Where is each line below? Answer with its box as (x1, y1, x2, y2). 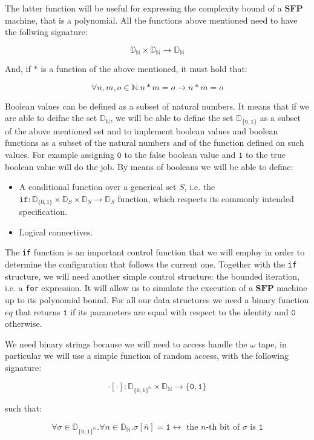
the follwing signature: (5, 25, 88, 38)
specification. (19, 205, 67, 218)
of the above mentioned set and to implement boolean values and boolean (5, 124, 278, 137)
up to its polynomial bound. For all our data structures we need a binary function (5, 294, 309, 306)
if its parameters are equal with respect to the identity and (70, 305, 289, 318)
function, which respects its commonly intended (117, 192, 294, 205)
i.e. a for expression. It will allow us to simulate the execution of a (5, 281, 253, 294)
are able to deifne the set (5, 111, 97, 124)
